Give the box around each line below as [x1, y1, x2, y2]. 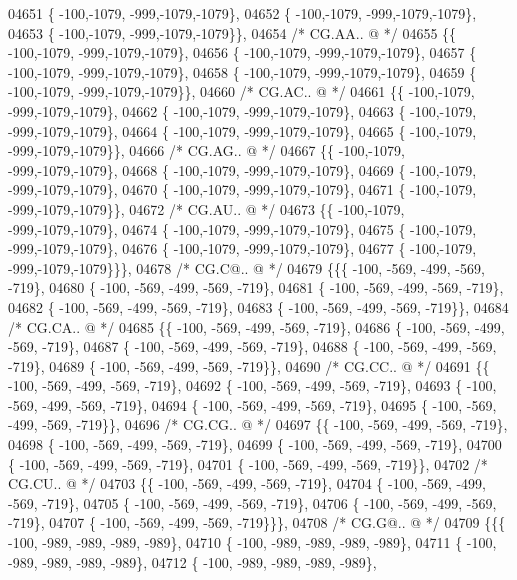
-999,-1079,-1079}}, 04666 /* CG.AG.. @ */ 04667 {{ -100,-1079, [8, 140, 405, 161]
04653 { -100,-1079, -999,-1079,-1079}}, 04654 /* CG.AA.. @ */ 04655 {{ [8, 22, 457, 43]
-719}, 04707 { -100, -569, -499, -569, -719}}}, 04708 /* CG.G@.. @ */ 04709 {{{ [8, 512, 506, 533]
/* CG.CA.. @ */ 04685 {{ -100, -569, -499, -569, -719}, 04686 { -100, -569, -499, [8, 316, 505, 337]
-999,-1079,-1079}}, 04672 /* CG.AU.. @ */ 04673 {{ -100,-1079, [8, 198, 405, 219]
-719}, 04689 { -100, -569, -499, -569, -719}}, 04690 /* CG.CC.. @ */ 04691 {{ [8, 355, 490, 376]
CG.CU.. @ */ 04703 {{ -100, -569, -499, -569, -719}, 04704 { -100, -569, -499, [8, 473, 486, 494]
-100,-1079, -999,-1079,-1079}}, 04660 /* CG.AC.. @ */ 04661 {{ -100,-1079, [8, 81, 475, 102]
